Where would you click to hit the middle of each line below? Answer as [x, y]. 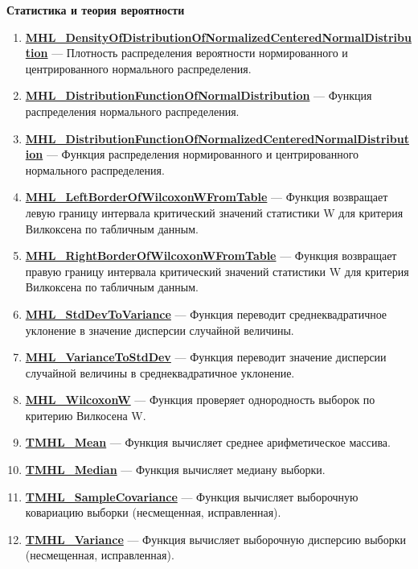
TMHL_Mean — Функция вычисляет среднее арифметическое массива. [208, 442]
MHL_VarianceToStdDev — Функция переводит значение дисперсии [206, 357]
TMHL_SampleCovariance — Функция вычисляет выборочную [192, 496]
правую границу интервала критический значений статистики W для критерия [217, 271]
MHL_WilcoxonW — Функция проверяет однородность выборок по [200, 400]
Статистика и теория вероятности [96, 10]
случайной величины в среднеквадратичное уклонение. [160, 372]
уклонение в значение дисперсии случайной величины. [160, 330]
